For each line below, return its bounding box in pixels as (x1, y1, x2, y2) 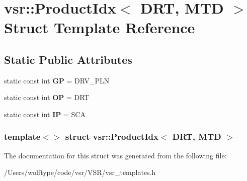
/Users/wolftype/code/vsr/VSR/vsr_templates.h (4, 167, 156, 177)
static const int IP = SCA (4, 109, 86, 119)
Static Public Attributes (4, 51, 132, 67)
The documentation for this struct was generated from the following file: (4, 150, 227, 160)
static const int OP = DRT (4, 92, 90, 103)
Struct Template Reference (4, 17, 195, 38)
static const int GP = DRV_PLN (4, 75, 110, 85)
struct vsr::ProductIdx (65, 130, 158, 143)
